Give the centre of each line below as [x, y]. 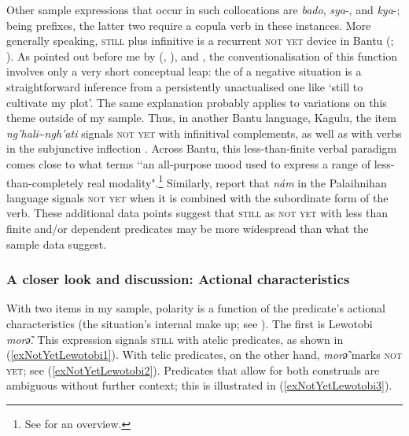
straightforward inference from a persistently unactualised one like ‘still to [185, 86]
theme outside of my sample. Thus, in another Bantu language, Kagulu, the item [201, 118]
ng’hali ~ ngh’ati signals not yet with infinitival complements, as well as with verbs [204, 133]
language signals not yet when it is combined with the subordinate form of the [197, 197]
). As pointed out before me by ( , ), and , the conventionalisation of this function [202, 55]
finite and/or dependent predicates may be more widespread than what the [188, 228]
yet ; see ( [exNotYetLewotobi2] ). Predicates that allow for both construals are [193, 369]
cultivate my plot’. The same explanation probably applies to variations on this [197, 102]
